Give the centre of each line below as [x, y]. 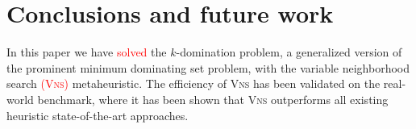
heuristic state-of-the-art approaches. [98, 115]
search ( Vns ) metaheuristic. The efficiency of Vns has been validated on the [193, 83]
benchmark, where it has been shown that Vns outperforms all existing [213, 99]
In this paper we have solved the [87, 52]
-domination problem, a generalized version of [289, 52]
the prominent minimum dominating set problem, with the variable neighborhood [208, 67]
